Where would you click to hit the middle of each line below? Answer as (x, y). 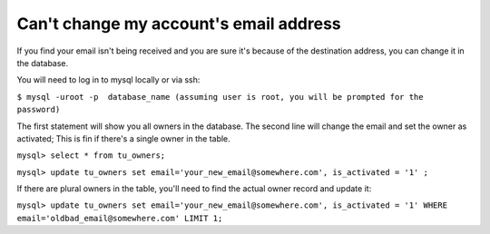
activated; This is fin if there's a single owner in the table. (123, 138)
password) (39, 110)
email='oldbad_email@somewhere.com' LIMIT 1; (120, 218)
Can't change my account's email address (179, 24)
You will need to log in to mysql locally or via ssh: (108, 80)
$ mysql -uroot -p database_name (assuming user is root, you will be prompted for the (220, 97)
